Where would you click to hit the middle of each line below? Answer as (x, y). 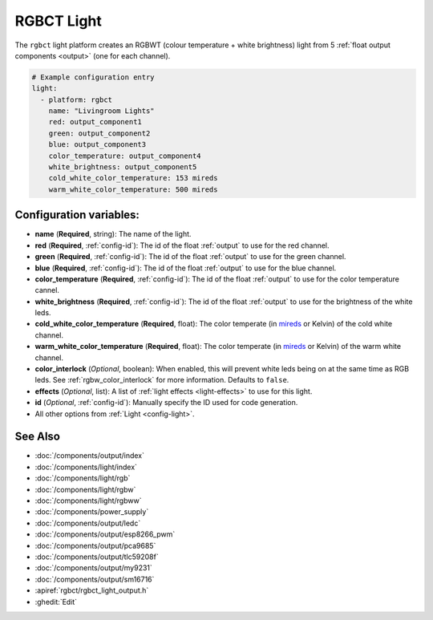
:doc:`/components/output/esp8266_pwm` (105, 534)
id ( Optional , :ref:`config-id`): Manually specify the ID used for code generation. (166, 403)
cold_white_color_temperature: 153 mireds (133, 178)
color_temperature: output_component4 (125, 156)
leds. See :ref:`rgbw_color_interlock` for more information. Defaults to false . (162, 380)
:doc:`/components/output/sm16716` (95, 579)
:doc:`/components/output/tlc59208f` (97, 557)
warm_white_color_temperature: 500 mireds (133, 189)
